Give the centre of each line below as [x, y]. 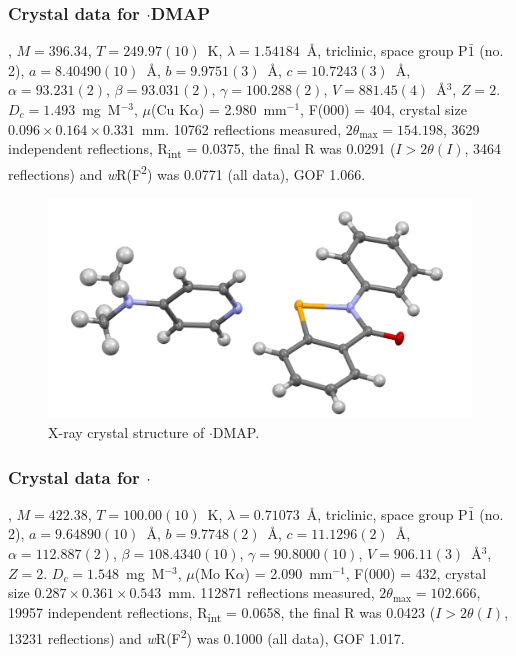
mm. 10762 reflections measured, [241, 128]
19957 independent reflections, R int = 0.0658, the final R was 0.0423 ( [222, 613]
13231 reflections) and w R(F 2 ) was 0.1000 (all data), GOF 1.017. [206, 636]
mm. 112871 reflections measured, [271, 592]
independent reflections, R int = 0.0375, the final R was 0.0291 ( [202, 149]
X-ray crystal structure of [126, 432]
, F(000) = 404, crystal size [383, 109]
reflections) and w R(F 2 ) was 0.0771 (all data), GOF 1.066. [187, 172]
